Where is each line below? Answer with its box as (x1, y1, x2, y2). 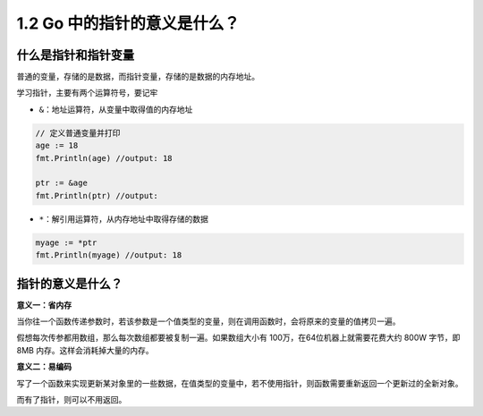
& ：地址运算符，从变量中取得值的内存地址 (38, 104, 193, 115)
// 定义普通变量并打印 (35, 128, 121, 138)
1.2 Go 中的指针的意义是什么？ (16, 13, 241, 33)
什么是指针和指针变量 (16, 47, 134, 63)
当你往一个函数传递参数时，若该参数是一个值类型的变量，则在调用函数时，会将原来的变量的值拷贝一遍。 (16, 316, 401, 327)
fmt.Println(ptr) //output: (35, 191, 158, 200)
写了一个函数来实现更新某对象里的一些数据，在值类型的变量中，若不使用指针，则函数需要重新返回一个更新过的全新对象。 (16, 378, 463, 388)
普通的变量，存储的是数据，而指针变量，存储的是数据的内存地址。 (16, 72, 259, 82)
